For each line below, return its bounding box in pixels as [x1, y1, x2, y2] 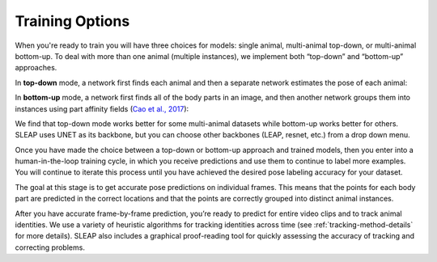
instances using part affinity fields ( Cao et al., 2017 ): [15, 104, 189, 113]
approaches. [15, 63, 57, 73]
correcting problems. [15, 243, 85, 252]
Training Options [15, 12, 130, 30]
